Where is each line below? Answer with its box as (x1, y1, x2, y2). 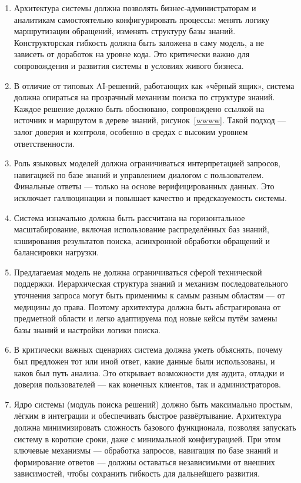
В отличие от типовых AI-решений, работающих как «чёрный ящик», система (14, 79, 295, 91)
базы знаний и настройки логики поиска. (14, 323, 160, 336)
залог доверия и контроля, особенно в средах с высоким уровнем (14, 125, 248, 137)
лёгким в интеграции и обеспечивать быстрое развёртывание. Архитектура (14, 409, 282, 422)
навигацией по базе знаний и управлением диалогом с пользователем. (14, 168, 264, 180)
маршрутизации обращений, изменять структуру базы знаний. (14, 25, 236, 37)
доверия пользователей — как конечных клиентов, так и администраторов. (14, 378, 281, 390)
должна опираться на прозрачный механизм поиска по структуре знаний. (14, 91, 275, 103)
